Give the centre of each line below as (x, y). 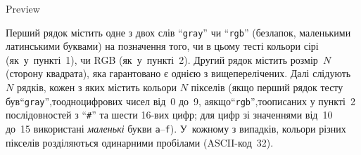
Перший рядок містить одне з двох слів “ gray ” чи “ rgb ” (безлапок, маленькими (178, 32)
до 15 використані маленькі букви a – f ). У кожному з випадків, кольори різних (176, 128)
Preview (23, 8)
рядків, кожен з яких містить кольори (97, 87)
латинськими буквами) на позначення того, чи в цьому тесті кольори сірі (162, 46)
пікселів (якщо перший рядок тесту (267, 87)
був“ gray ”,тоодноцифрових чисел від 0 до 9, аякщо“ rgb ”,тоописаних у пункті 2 (180, 101)
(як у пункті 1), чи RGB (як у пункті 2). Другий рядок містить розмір (162, 59)
